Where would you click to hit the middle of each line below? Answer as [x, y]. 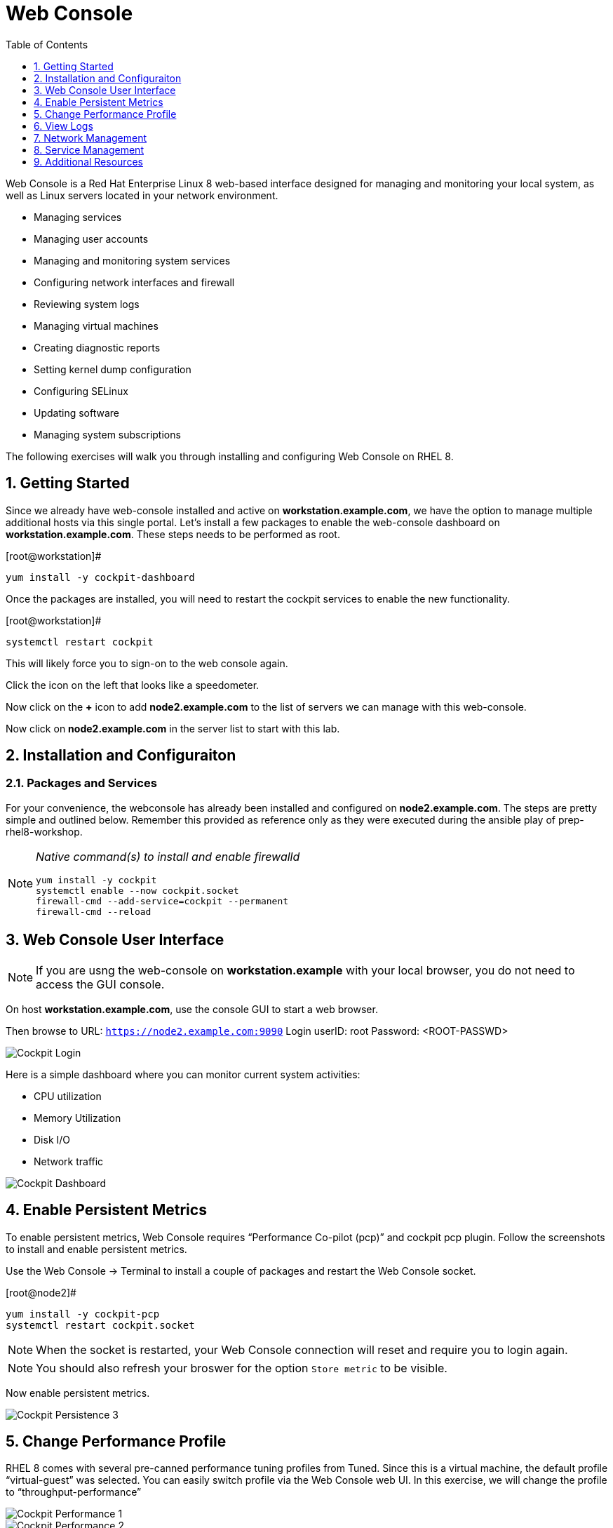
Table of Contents [47, 44]
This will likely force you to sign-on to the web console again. [147, 663]
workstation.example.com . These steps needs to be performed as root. [173, 534]
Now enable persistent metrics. [78, 1393]
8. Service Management [89, 149]
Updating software [76, 413]
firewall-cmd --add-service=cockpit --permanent [162, 901]
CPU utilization [68, 1096]
